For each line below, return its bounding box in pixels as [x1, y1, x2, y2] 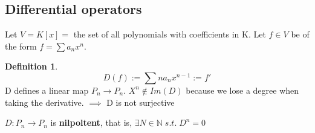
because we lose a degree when [186, 83, 299, 96]
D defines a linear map [5, 83, 89, 96]
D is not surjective [106, 96, 175, 108]
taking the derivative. [5, 96, 84, 108]
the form [5, 39, 37, 52]
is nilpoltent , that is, [50, 116, 132, 129]
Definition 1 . [5, 60, 58, 73]
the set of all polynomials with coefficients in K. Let [73, 28, 266, 41]
